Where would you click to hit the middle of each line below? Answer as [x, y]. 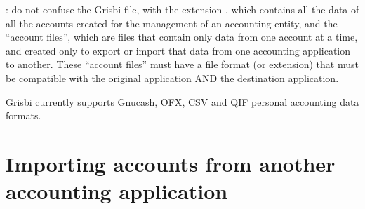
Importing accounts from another [171, 163]
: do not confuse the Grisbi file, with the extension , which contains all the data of [182, 9]
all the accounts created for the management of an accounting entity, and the [172, 23]
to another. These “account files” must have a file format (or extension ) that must [182, 64]
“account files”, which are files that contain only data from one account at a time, [182, 37]
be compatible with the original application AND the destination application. [172, 77]
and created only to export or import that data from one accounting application [178, 50]
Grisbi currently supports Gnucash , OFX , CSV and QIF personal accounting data [182, 101]
